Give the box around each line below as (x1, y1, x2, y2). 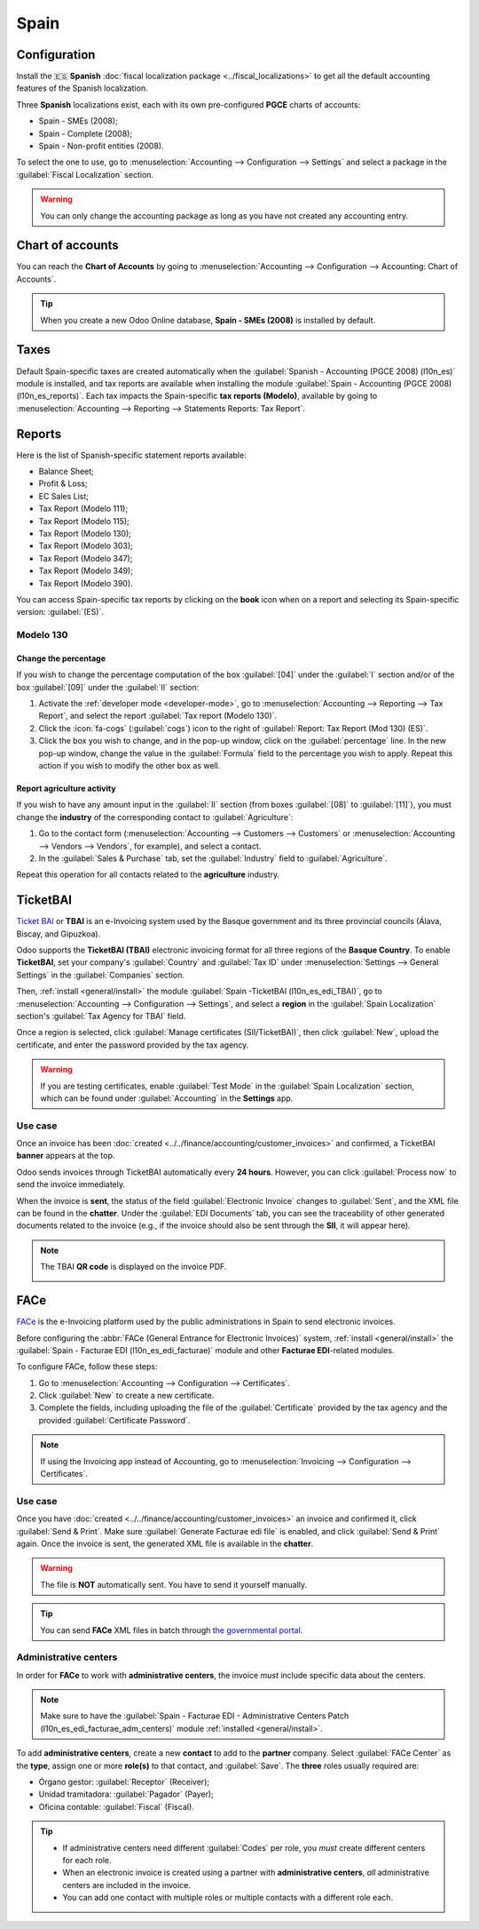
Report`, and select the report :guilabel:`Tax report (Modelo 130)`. (38, 711, 278, 721)
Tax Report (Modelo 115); (38, 515, 130, 526)
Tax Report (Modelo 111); (38, 503, 129, 514)
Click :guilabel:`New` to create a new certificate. (38, 1391, 215, 1401)
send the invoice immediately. (16, 1179, 126, 1190)
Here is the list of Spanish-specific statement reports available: (16, 450, 247, 460)
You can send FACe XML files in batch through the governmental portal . (40, 1624, 303, 1635)
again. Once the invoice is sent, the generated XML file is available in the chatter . (16, 1538, 314, 1549)
